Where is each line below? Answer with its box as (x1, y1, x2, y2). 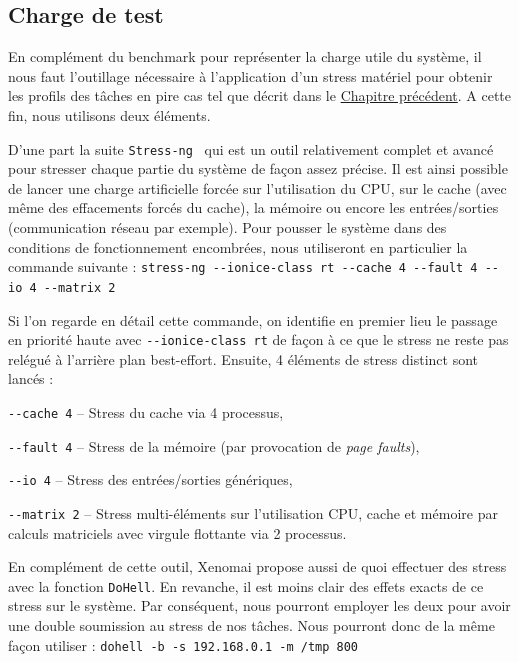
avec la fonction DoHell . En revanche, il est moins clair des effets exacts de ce (8, 575, 484, 596)
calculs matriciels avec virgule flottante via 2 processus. (8, 522, 347, 543)
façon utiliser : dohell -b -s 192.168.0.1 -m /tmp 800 (8, 634, 359, 655)
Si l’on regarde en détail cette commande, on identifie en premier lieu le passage (8, 309, 498, 330)
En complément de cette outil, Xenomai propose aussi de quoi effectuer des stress (8, 556, 507, 577)
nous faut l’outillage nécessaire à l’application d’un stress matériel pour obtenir (8, 65, 493, 86)
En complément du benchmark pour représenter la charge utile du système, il (8, 46, 482, 67)
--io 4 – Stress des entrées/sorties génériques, (8, 469, 293, 490)
